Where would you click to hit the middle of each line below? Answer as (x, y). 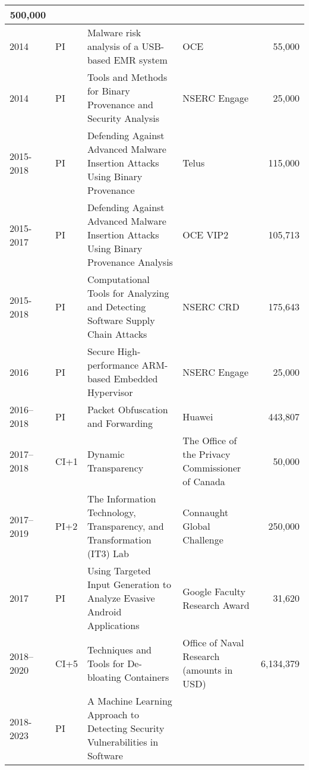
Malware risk (114, 32)
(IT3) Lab (108, 553)
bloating (104, 677)
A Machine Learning (130, 701)
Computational (118, 279)
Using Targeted (119, 571)
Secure (101, 351)
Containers (147, 677)
